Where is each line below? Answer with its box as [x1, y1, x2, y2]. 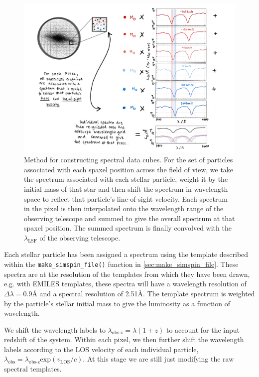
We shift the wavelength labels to [4, 324, 106, 335]
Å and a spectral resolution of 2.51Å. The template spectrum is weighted [32, 288, 255, 298]
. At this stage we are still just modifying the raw [83, 354, 234, 364]
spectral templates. [4, 364, 62, 374]
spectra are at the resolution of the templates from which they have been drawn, [4, 268, 250, 279]
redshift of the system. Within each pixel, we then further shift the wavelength [4, 334, 244, 345]
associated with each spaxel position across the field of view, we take [24, 164, 234, 174]
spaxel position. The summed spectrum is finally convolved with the [24, 223, 232, 233]
